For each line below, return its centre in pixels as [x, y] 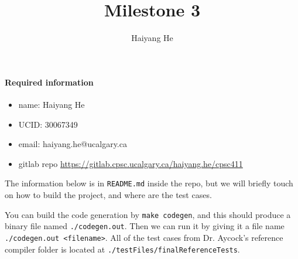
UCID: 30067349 [48, 124]
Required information [49, 82]
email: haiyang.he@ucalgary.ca [73, 144]
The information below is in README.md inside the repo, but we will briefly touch [149, 183]
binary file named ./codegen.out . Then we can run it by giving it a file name [145, 226]
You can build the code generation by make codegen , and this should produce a [148, 214]
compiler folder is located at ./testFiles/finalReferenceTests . [122, 249]
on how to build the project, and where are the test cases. [108, 194]
